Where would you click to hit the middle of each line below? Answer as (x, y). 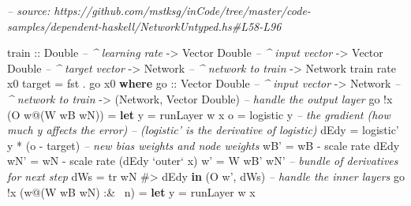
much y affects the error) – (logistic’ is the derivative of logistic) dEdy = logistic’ (203, 130)
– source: (29, 10)
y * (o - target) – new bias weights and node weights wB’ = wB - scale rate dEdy (204, 145)
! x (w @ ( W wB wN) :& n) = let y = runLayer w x (131, 191)
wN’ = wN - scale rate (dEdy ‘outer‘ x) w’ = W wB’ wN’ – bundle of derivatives (203, 161)
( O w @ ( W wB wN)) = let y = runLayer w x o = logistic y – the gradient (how (199, 114)
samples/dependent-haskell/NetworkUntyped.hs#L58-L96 (144, 26)
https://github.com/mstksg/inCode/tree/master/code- (182, 10)
